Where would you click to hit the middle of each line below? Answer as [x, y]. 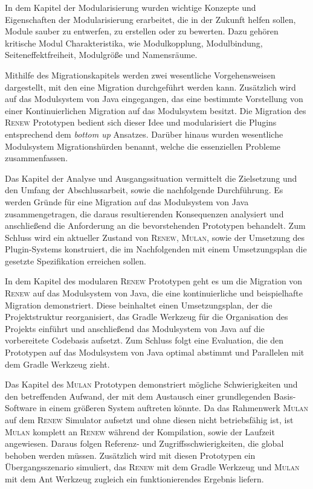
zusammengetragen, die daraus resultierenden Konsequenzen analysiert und [144, 213]
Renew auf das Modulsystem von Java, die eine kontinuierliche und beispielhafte [154, 293]
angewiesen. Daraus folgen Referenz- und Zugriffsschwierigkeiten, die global [144, 443]
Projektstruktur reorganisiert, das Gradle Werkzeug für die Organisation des [147, 317]
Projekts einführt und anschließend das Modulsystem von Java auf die [135, 328]
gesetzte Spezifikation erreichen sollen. [76, 260]
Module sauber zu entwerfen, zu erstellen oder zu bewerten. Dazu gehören [142, 31]
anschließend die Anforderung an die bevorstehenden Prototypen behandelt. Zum [155, 225]
